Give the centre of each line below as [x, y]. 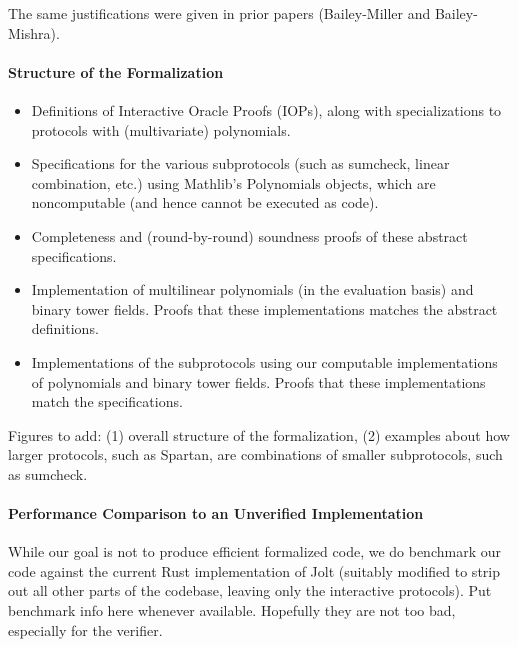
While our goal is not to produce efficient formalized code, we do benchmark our [254, 551]
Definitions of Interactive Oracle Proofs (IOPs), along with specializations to [266, 109]
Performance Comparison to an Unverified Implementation [216, 513]
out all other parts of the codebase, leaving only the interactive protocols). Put [250, 590]
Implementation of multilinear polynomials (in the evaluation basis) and [252, 289]
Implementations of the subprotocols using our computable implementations [264, 361]
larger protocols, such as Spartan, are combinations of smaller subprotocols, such [255, 454]
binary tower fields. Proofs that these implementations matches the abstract [264, 308]
